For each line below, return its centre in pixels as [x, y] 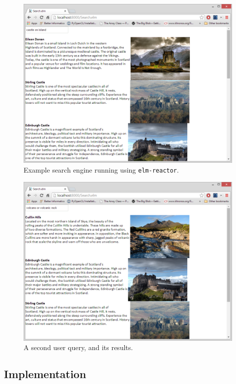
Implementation [45, 374]
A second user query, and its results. [78, 347]
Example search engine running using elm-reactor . [101, 169]
